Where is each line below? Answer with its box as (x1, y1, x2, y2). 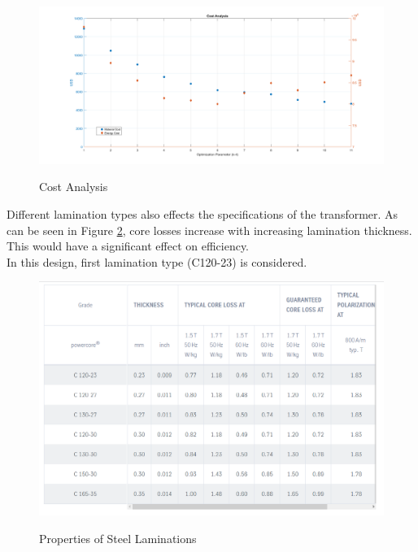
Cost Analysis (39, 178, 108, 195)
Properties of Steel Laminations (39, 529, 197, 546)
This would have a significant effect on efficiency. (7, 237, 250, 254)
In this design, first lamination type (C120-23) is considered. (7, 253, 307, 270)
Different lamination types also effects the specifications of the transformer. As (7, 205, 398, 222)
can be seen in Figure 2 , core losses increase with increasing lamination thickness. (7, 221, 412, 238)
